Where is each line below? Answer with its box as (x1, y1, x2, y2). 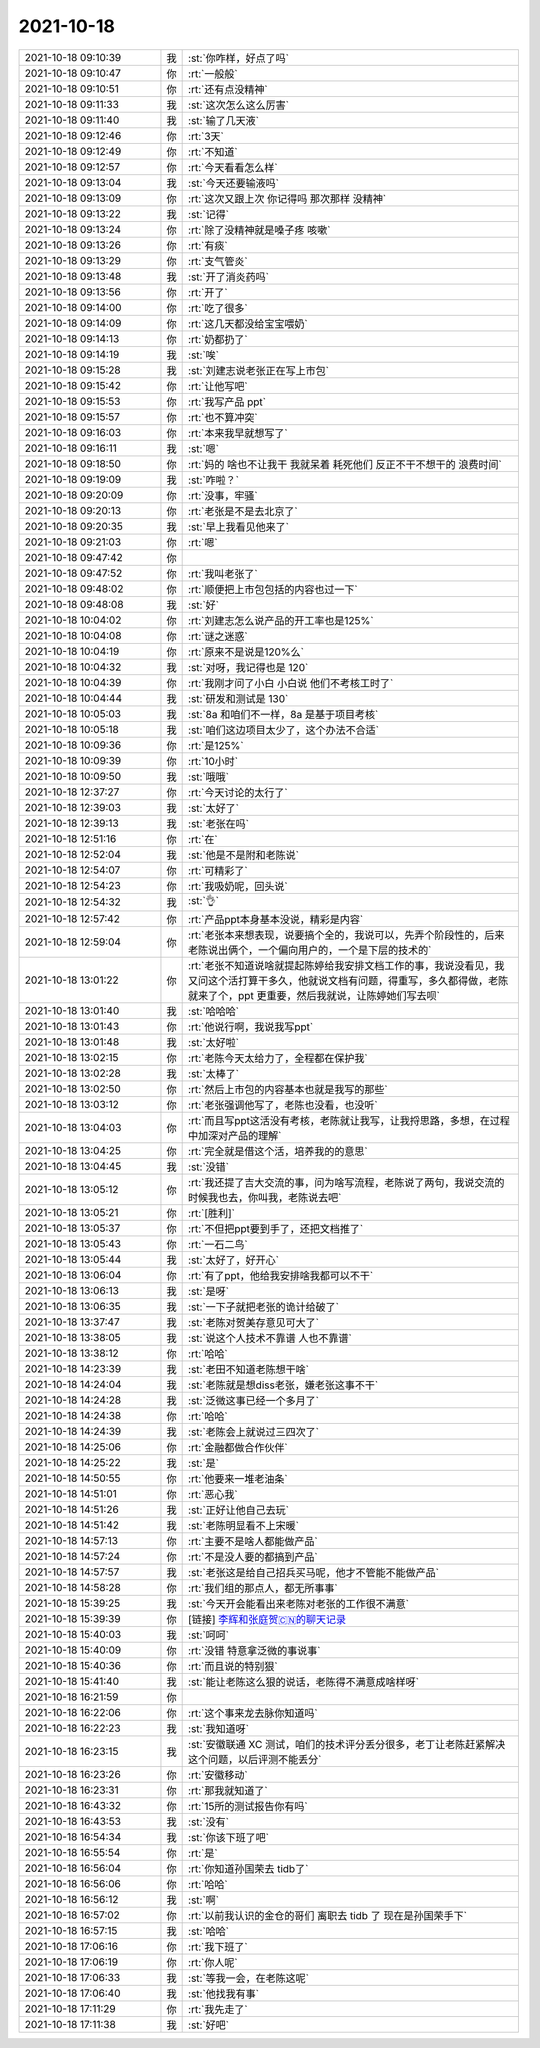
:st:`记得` (188, 207, 230, 221)
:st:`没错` (188, 1160, 230, 1174)
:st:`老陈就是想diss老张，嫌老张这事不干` (188, 1378, 379, 1392)
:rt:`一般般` (188, 66, 239, 80)
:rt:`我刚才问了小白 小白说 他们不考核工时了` (188, 676, 394, 690)
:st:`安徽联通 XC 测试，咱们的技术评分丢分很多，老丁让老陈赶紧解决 (188, 1737, 506, 1751)
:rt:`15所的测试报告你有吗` (188, 1799, 309, 1813)
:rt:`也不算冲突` (188, 410, 259, 424)
